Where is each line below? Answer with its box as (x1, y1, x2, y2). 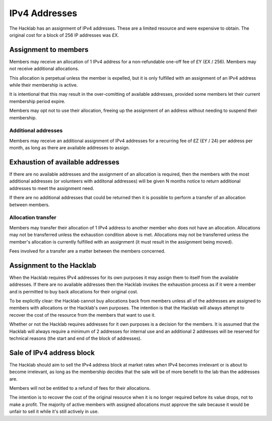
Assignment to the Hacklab (9, 261, 97, 270)
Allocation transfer (9, 214, 56, 221)
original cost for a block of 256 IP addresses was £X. (9, 32, 119, 38)
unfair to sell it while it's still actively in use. (9, 408, 99, 414)
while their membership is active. (9, 82, 78, 88)
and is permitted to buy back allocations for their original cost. (9, 288, 139, 294)
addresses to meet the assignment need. (9, 185, 94, 191)
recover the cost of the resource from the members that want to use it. (9, 312, 156, 318)
